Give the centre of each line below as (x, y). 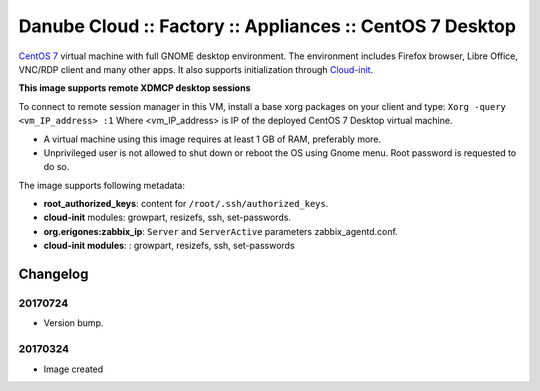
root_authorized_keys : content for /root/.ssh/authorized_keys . (186, 204)
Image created (73, 369)
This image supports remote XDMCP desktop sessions (134, 88)
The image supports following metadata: (101, 185)
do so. (56, 167)
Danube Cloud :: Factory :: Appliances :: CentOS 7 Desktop (267, 26)
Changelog (53, 274)
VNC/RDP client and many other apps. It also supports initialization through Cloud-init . (196, 69)
